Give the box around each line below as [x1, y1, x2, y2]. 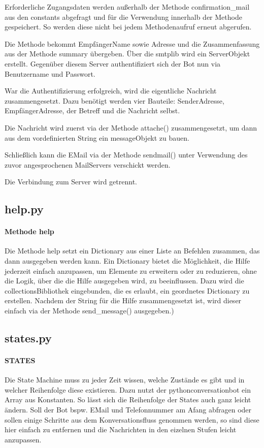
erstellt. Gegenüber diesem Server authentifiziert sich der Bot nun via [5, 58, 221, 69]
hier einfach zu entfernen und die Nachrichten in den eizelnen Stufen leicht [5, 424, 237, 435]
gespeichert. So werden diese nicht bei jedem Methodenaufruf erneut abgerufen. [5, 21, 252, 32]
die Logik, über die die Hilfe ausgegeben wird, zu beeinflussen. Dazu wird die [5, 275, 244, 286]
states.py [5, 330, 52, 346]
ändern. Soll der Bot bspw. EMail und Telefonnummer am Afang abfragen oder [5, 404, 252, 414]
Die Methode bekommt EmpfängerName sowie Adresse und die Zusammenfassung [5, 38, 260, 49]
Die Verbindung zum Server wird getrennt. [5, 176, 137, 187]
